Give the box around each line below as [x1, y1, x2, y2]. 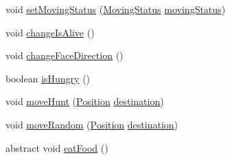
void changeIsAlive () [5, 25, 95, 39]
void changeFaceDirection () [5, 48, 124, 62]
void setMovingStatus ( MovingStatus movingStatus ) [5, 2, 226, 16]
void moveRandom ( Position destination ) [5, 117, 179, 131]
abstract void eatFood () [5, 140, 108, 155]
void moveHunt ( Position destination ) [5, 94, 164, 108]
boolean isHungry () [5, 71, 91, 85]
